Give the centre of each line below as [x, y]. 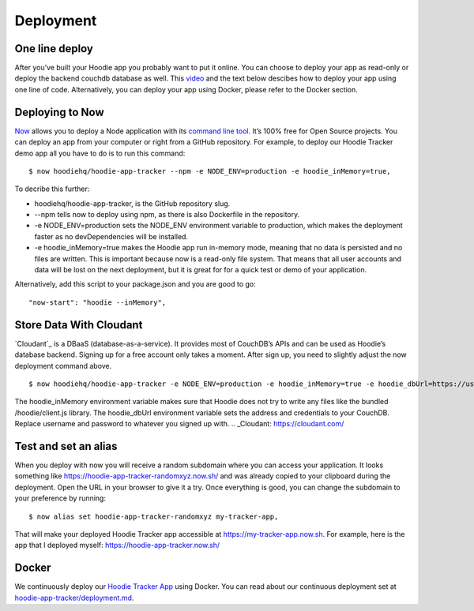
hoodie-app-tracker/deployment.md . [74, 598]
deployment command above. [63, 365]
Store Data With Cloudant [79, 325]
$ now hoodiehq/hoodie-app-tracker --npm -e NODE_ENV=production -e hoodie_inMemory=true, [210, 171]
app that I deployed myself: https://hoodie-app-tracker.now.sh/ [117, 545]
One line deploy [54, 49]
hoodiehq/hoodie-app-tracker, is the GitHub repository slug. [132, 203]
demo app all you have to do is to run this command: [100, 153]
